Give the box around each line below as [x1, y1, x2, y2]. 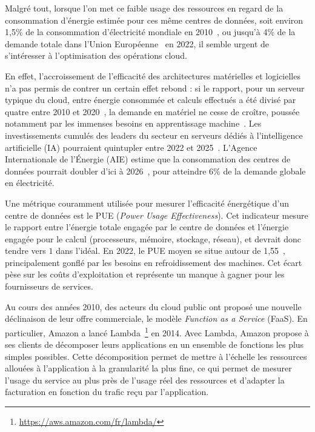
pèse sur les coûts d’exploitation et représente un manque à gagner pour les [5, 268, 285, 281]
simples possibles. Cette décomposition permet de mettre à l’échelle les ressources [5, 350, 307, 362]
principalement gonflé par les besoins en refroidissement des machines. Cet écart [5, 256, 302, 268]
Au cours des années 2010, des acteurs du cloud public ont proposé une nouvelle [5, 300, 302, 313]
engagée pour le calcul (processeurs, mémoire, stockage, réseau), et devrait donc [5, 232, 302, 245]
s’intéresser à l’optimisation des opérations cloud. [5, 49, 187, 62]
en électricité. [5, 176, 55, 189]
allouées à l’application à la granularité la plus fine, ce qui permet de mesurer [5, 362, 292, 374]
